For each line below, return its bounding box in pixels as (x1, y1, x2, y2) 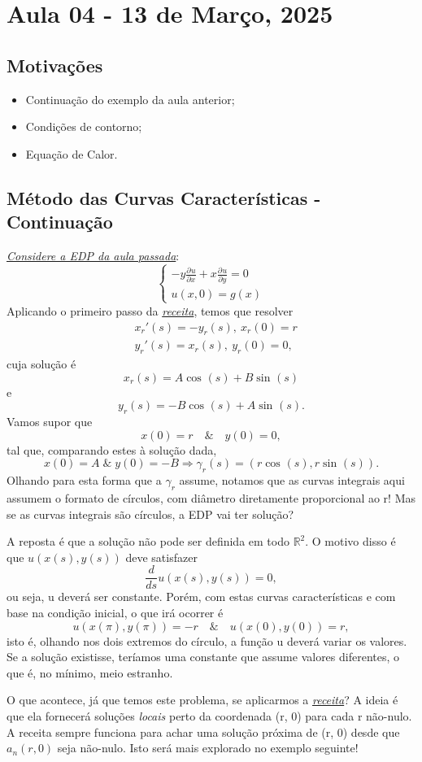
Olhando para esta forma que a (7, 472, 162, 489)
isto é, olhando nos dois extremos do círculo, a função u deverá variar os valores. (7, 632, 407, 649)
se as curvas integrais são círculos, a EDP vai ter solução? (7, 505, 294, 522)
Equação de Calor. (25, 145, 118, 162)
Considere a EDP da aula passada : (7, 246, 180, 263)
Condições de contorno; (25, 118, 142, 135)
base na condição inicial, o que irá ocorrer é (7, 604, 224, 620)
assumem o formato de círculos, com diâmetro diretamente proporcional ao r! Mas (7, 489, 415, 506)
